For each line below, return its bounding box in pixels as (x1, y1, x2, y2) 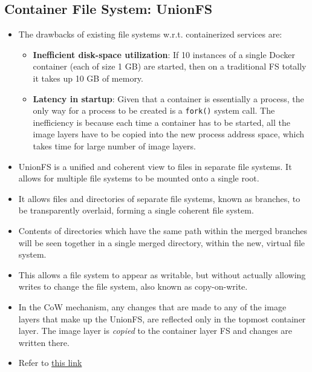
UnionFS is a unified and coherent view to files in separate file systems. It (18, 160, 292, 172)
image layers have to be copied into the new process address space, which (33, 128, 305, 140)
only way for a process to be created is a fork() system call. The (33, 104, 275, 117)
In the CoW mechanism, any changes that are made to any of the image (18, 300, 287, 313)
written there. (18, 336, 70, 348)
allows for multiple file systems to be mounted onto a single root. (18, 172, 259, 184)
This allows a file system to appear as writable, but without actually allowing (18, 268, 306, 281)
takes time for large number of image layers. (33, 140, 196, 152)
